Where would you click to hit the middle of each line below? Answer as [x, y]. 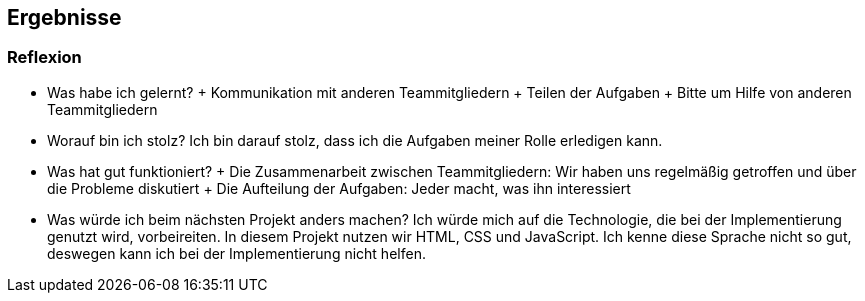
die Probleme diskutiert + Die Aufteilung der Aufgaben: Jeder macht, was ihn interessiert [339, 188]
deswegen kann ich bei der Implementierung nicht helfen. [236, 253]
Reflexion [44, 57]
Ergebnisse [64, 17]
